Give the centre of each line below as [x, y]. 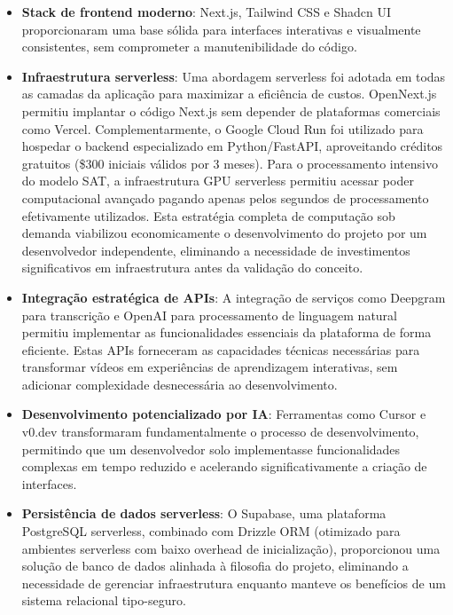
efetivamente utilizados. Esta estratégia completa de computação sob [208, 215]
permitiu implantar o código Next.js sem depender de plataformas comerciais [231, 110]
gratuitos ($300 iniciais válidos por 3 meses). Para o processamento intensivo [230, 163]
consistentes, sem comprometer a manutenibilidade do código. [189, 47]
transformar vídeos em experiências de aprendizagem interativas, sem [210, 367]
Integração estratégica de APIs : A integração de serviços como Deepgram [234, 297]
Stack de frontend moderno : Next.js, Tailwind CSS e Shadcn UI [207, 12]
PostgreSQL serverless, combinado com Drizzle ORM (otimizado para [211, 531]
